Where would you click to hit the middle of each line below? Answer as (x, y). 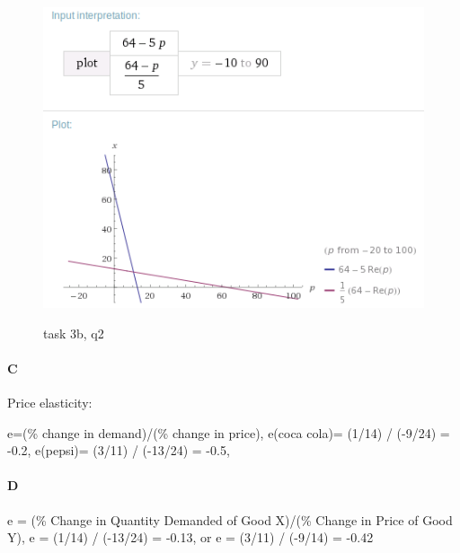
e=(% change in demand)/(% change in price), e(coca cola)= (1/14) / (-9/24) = (229, 432)
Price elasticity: (50, 403)
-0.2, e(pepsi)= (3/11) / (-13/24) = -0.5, (119, 450)
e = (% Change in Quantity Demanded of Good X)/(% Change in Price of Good (230, 519)
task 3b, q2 (74, 333)
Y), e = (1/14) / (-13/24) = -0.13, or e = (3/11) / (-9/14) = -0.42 (190, 537)
